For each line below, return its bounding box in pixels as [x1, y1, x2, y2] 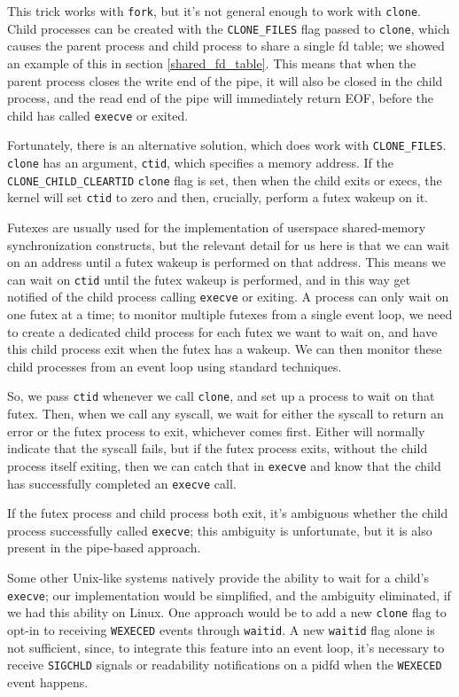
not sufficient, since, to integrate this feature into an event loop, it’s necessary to [7, 638, 445, 656]
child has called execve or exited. [7, 106, 189, 124]
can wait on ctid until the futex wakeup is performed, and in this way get [7, 270, 411, 288]
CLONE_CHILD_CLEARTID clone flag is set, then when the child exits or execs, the [7, 170, 442, 189]
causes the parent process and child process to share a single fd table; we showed [7, 36, 445, 55]
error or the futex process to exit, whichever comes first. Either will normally [7, 421, 425, 440]
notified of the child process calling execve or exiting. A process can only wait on [7, 287, 449, 306]
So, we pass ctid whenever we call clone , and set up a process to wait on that [7, 387, 435, 405]
